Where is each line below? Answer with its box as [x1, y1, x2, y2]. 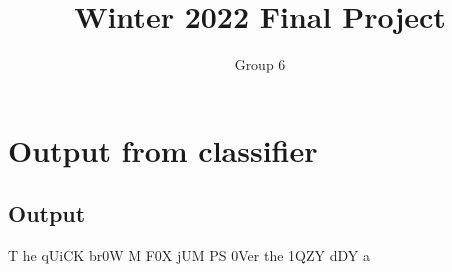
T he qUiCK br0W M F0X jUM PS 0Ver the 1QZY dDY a [8, 245, 370, 266]
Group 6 [234, 54, 286, 75]
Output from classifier [8, 129, 318, 170]
